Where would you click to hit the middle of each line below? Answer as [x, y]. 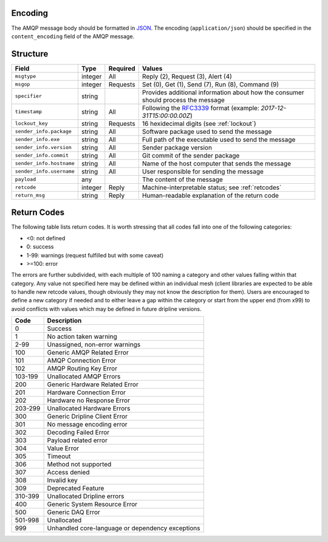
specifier [29, 96]
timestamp [29, 112]
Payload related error [77, 440]
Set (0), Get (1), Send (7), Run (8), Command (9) [210, 84]
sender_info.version [43, 148]
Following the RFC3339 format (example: [200, 108]
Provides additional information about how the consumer [223, 92]
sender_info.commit [42, 155]
